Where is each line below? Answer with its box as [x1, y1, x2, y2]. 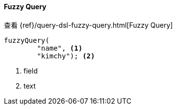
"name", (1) [37, 44, 83, 52]
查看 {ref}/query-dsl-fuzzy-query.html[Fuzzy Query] [4, 20, 173, 29]
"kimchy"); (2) [37, 52, 95, 60]
